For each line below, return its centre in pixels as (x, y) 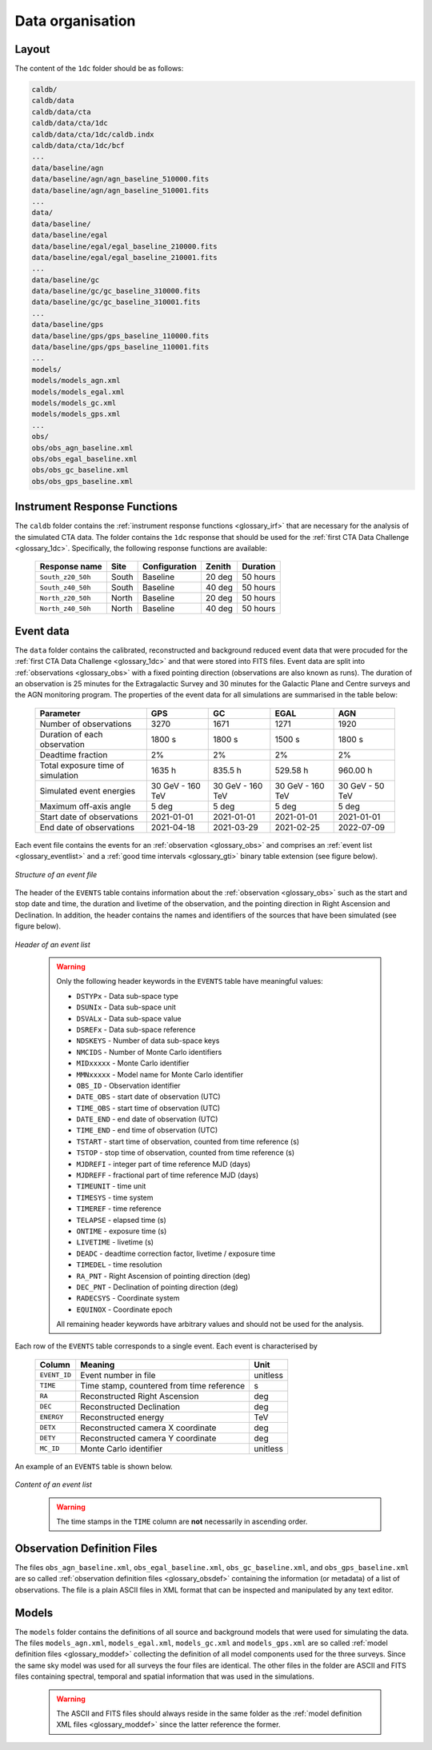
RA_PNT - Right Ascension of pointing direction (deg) (164, 1276)
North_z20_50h (65, 598)
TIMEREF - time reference (119, 1209)
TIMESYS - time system (115, 1197)
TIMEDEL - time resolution (119, 1265)
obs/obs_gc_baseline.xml (80, 470)
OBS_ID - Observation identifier (128, 1085)
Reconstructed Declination (130, 1406)
